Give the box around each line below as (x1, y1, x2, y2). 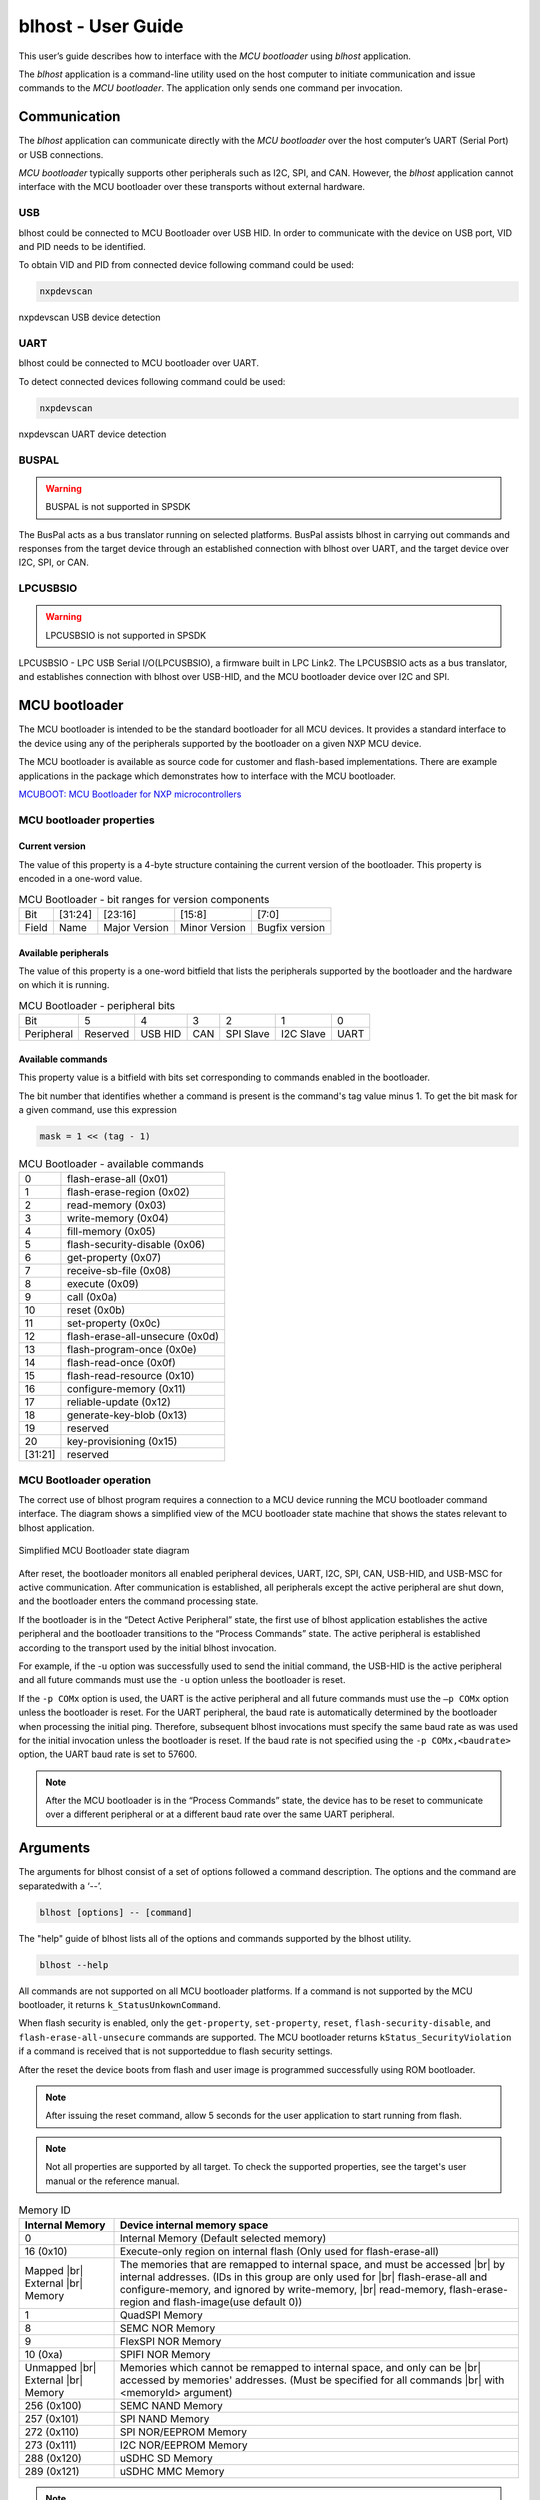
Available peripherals (18, 946, 109, 959)
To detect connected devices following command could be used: (18, 375, 286, 387)
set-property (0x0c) (66, 1316, 161, 1330)
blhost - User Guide (18, 15, 184, 37)
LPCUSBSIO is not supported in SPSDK (45, 629, 207, 641)
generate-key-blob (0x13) (66, 1408, 188, 1422)
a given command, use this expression (18, 1103, 177, 1115)
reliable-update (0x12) (66, 1395, 172, 1409)
